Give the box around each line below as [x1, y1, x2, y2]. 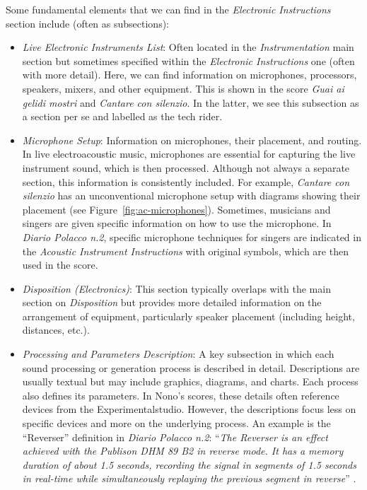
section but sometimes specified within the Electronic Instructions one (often [22, 53, 355, 68]
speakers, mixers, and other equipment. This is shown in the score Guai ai [22, 81, 344, 95]
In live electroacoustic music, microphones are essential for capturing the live [22, 146, 356, 161]
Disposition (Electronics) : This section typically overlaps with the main [22, 281, 331, 296]
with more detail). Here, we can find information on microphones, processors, [22, 67, 357, 82]
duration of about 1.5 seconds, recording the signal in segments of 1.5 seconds [22, 457, 356, 472]
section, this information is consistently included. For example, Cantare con [22, 174, 350, 189]
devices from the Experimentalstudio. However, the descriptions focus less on [22, 402, 356, 416]
